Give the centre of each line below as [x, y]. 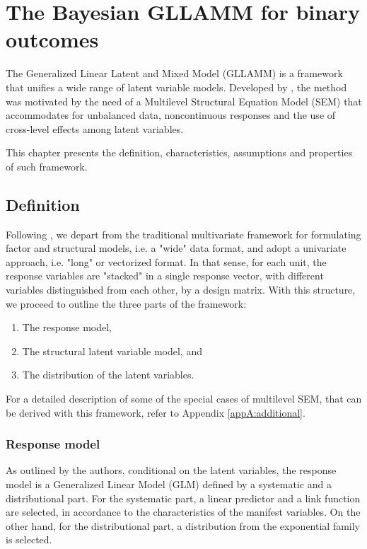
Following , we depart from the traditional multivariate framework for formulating [183, 234]
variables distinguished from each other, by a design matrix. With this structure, [181, 290]
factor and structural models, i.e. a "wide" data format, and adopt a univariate [176, 248]
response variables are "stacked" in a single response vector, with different [165, 276]
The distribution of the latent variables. [108, 375]
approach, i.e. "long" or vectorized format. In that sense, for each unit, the [166, 261]
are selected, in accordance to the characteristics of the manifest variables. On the [183, 512]
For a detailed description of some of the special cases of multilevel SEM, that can [184, 399]
